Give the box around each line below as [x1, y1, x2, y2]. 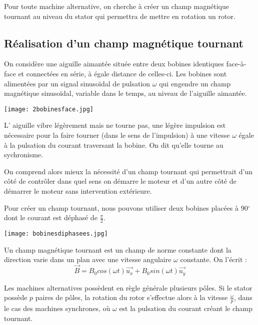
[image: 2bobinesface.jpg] [4, 105, 93, 113]
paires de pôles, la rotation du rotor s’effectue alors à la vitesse [35, 292, 228, 303]
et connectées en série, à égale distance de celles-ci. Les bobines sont [18, 68, 227, 78]
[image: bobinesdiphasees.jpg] [4, 230, 108, 237]
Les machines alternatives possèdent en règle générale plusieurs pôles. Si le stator [4, 282, 252, 293]
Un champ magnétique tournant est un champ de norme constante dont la [4, 244, 231, 255]
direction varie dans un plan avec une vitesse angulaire [4, 254, 171, 265]
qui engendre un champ [159, 78, 231, 88]
